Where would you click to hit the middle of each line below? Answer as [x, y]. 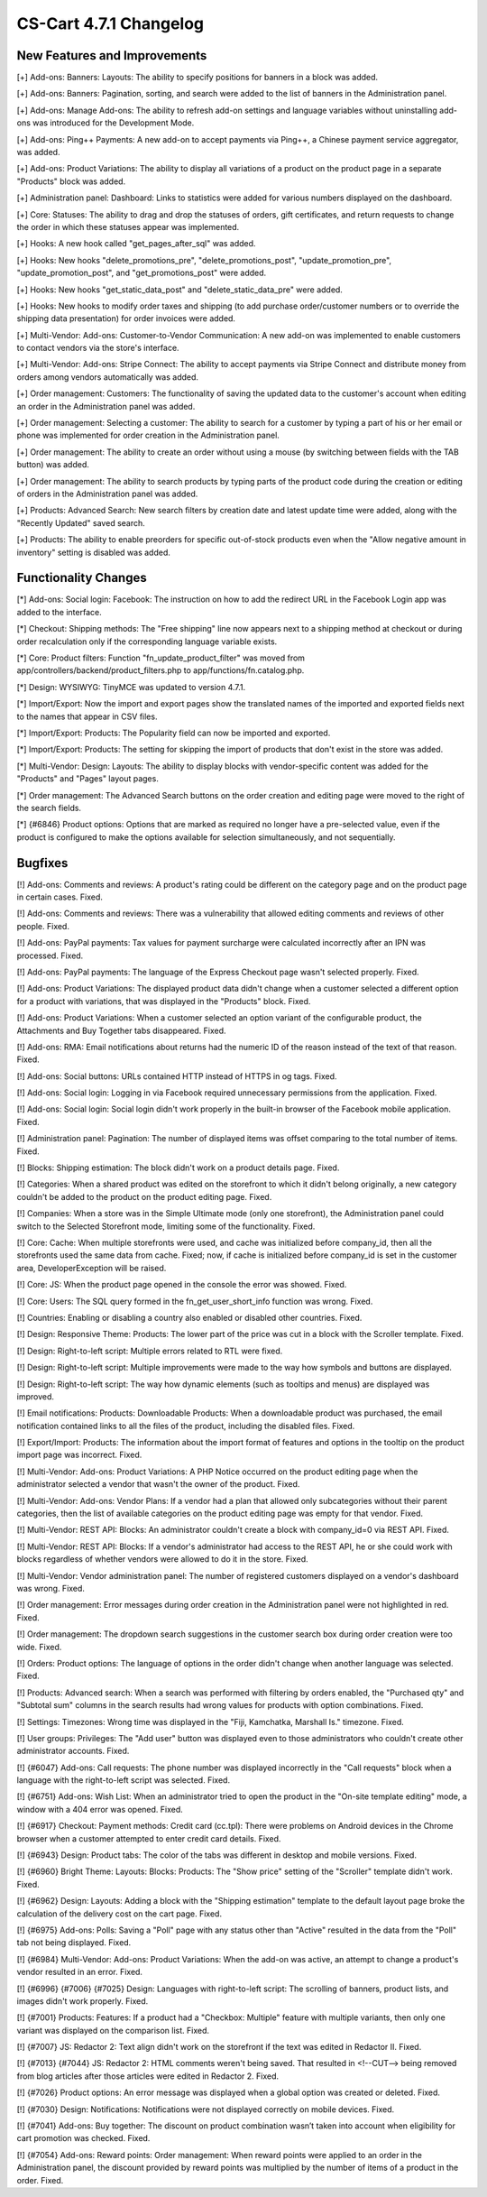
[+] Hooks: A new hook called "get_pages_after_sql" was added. [136, 244]
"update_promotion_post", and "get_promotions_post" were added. [142, 273]
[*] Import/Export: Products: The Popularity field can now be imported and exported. [174, 733]
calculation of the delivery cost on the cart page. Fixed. [119, 1914]
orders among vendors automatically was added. [107, 377]
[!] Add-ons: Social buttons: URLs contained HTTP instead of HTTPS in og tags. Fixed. [177, 1076]
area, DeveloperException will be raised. [92, 1268]
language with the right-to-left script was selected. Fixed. [123, 1780]
